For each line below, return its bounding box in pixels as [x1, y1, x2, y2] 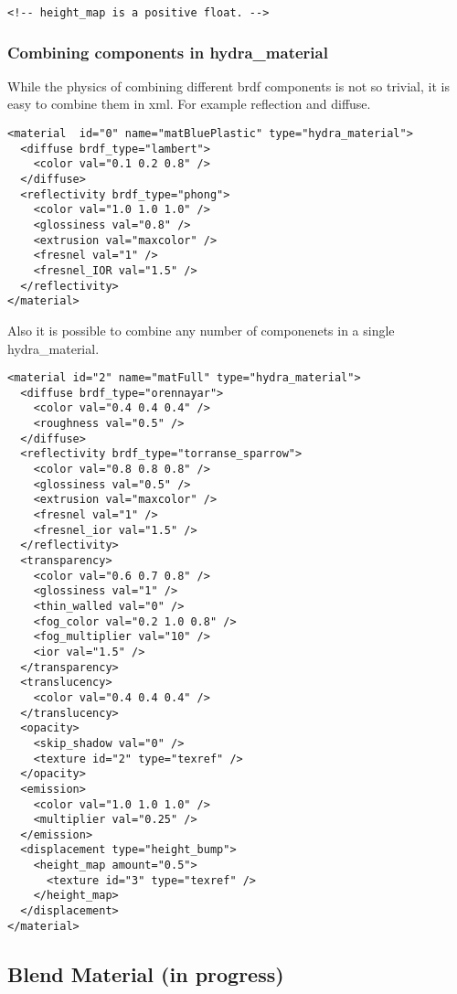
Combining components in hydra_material [7, 40, 328, 63]
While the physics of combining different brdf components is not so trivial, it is [7, 76, 450, 95]
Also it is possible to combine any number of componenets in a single [7, 320, 395, 339]
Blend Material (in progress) [7, 959, 284, 988]
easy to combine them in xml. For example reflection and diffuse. [7, 94, 371, 113]
